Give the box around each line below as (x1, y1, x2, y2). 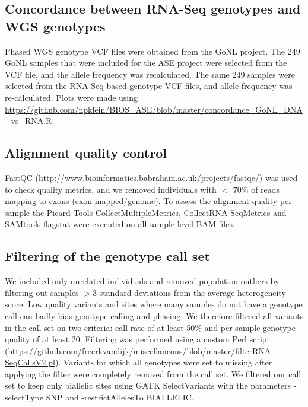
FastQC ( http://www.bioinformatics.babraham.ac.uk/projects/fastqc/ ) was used (5, 171, 298, 183)
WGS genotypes (5, 17, 106, 35)
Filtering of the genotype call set (5, 247, 210, 265)
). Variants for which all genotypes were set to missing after (55, 356, 272, 368)
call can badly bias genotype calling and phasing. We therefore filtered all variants (5, 309, 304, 322)
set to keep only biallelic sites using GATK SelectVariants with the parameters (5, 379, 291, 392)
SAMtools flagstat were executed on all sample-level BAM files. (5, 218, 235, 230)
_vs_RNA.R (5, 115, 52, 127)
